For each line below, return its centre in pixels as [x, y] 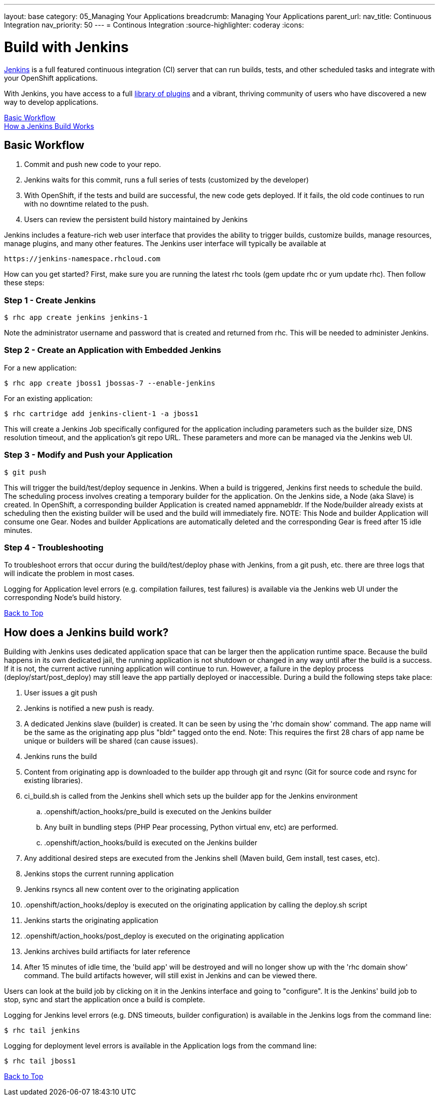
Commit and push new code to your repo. [93, 164]
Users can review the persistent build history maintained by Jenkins [136, 220]
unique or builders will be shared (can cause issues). [111, 741]
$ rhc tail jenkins [42, 1031]
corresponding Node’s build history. [63, 598]
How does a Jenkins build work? [86, 632]
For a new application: [41, 368]
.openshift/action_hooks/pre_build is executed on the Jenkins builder [158, 812]
